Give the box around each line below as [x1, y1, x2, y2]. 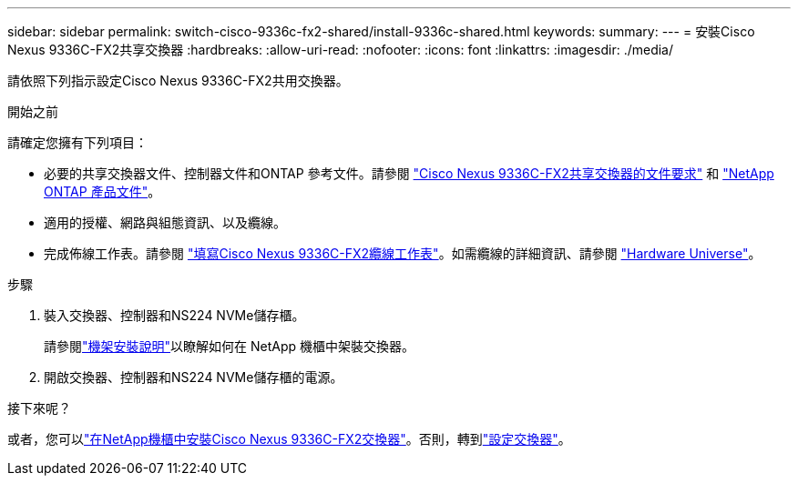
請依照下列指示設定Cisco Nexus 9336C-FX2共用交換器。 [7, 73, 349, 88]
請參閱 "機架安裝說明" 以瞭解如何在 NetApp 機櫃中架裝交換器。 [44, 338, 415, 354]
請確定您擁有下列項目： [7, 135, 148, 150]
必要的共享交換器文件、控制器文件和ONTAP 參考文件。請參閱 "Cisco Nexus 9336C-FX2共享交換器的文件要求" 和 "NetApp [44, 166, 774, 181]
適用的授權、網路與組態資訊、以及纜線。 [44, 215, 286, 230]
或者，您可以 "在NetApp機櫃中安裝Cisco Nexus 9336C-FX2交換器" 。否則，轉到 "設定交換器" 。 [7, 431, 571, 447]
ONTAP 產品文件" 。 [44, 184, 161, 199]
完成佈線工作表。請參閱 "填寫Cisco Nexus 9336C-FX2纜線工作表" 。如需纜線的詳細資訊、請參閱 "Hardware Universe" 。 [44, 246, 762, 261]
